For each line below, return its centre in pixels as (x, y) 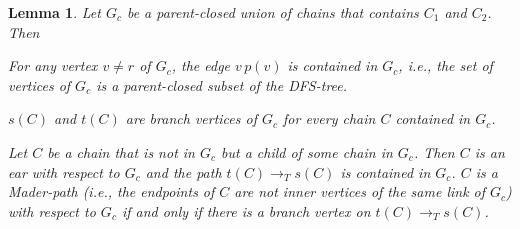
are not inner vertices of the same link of (360, 191)
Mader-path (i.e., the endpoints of (111, 191)
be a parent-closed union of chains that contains (272, 12)
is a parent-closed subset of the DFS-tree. (222, 84)
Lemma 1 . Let (54, 12)
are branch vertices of (191, 118)
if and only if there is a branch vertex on (246, 210)
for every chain (329, 118)
